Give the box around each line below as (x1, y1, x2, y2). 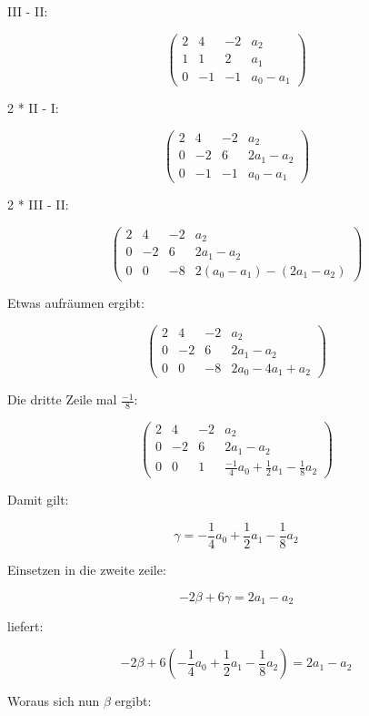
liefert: (7, 616, 44, 635)
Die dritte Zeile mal (7, 390, 117, 409)
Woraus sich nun (7, 691, 100, 711)
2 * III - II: (7, 195, 69, 214)
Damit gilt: (7, 490, 69, 509)
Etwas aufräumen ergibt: (7, 292, 145, 312)
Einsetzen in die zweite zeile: (7, 559, 166, 578)
